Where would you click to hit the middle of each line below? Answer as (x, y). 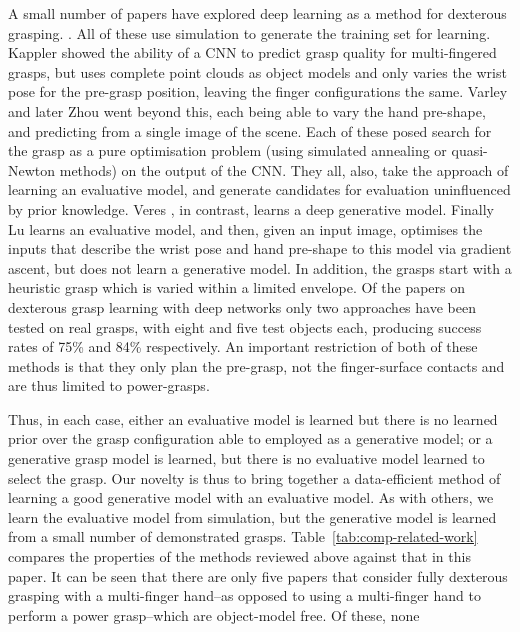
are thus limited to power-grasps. (109, 385)
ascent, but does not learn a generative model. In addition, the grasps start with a (260, 267)
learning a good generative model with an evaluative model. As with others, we (251, 497)
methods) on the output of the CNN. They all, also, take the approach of (284, 169)
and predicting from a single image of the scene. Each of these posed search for (250, 130)
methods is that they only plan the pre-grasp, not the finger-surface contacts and (256, 365)
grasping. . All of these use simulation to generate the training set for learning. (249, 32)
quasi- (469, 150)
